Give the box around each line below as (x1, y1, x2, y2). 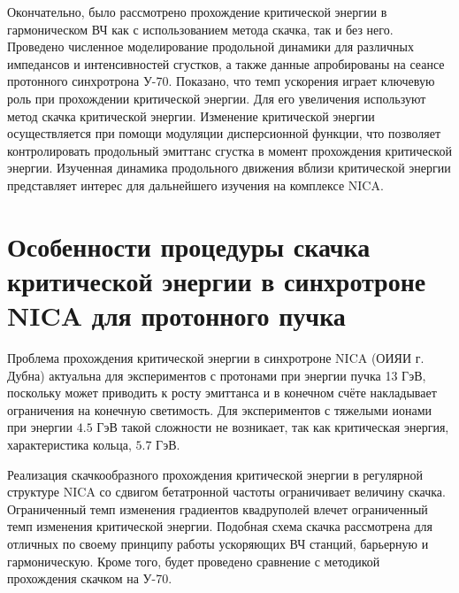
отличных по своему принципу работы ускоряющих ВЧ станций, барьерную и (7, 534, 429, 552)
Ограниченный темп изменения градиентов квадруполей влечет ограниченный (7, 499, 428, 518)
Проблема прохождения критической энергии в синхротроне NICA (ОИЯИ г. (7, 349, 425, 367)
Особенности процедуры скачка (7, 227, 371, 264)
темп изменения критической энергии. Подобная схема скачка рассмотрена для (7, 517, 432, 535)
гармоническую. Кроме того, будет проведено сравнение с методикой (7, 551, 380, 570)
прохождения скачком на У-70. (7, 569, 172, 588)
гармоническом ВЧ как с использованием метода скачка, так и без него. (7, 19, 394, 38)
